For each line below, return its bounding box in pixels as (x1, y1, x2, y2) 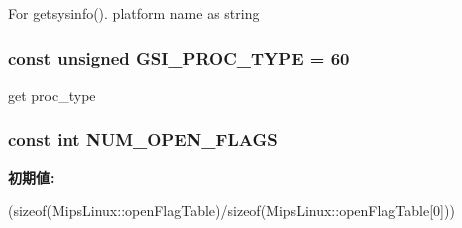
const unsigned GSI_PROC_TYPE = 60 (8, 45, 350, 70)
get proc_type (8, 84, 96, 105)
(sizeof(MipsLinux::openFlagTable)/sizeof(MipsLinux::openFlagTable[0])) (8, 200, 455, 221)
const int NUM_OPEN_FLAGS (8, 127, 278, 152)
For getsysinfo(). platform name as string (8, 3, 260, 23)
